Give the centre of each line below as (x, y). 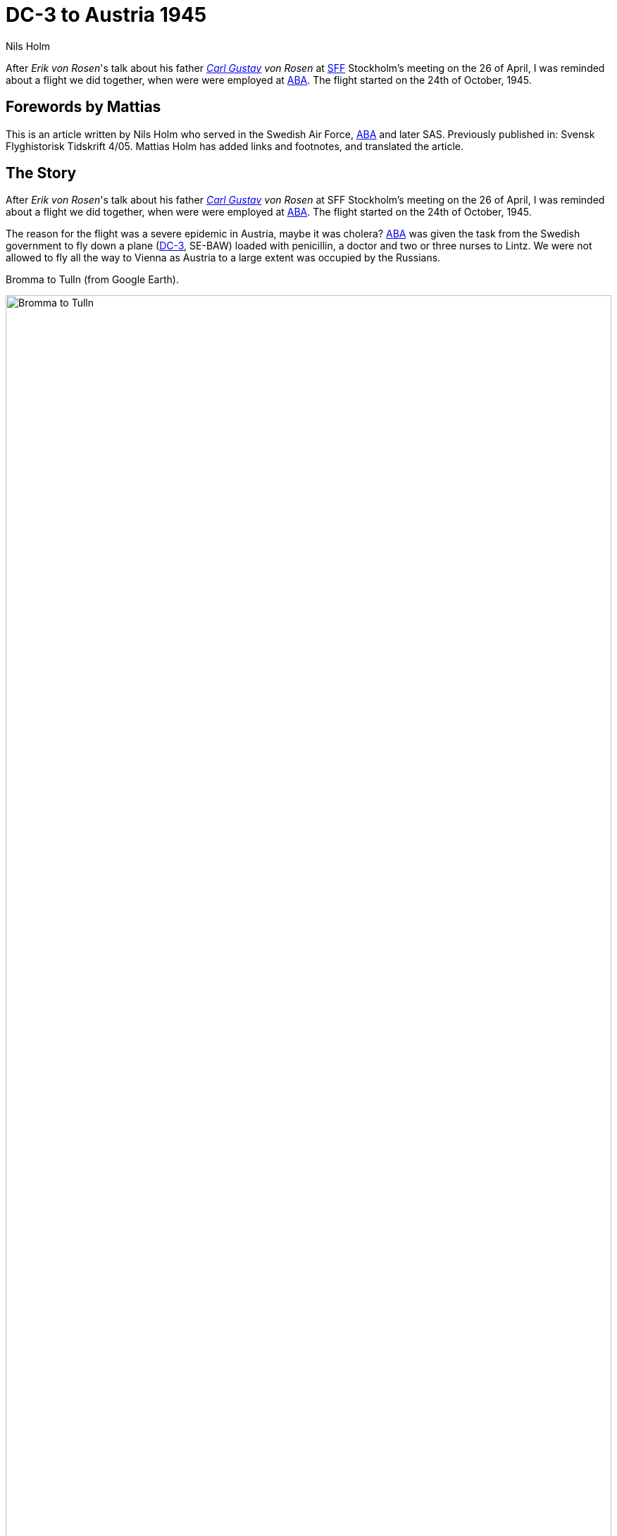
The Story (41, 173)
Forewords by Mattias (83, 107)
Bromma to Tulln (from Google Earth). (92, 280)
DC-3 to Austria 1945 (106, 15)
